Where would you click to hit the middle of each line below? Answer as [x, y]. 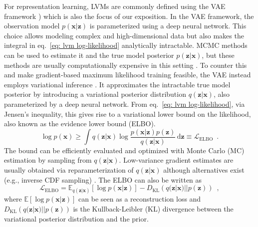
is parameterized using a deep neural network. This [168, 26]
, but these [218, 55]
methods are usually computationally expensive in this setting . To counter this [126, 65]
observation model [32, 26]
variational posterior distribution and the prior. [76, 218]
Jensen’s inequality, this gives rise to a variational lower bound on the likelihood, [128, 113]
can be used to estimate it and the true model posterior [89, 55]
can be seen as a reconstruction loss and [140, 199]
